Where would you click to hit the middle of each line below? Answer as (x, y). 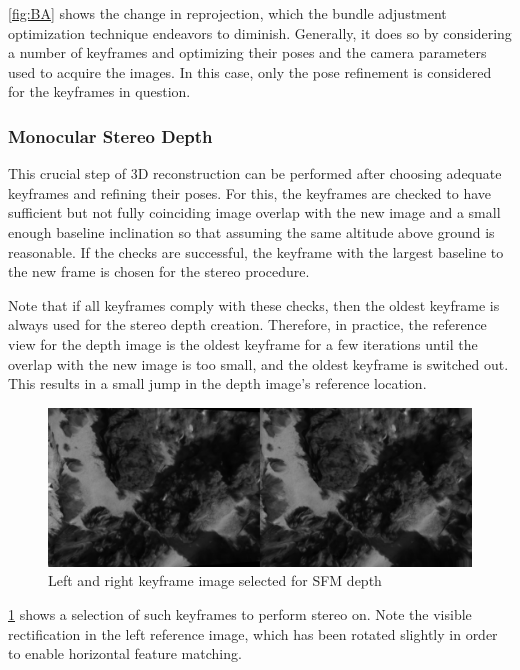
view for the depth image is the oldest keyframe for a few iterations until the (243, 343)
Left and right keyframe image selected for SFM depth (215, 580)
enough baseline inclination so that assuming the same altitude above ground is (251, 231)
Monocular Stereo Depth (110, 135)
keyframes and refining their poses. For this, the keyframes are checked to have (249, 192)
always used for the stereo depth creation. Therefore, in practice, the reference (247, 324)
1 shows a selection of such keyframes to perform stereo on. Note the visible (240, 613)
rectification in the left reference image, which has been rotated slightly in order (253, 633)
